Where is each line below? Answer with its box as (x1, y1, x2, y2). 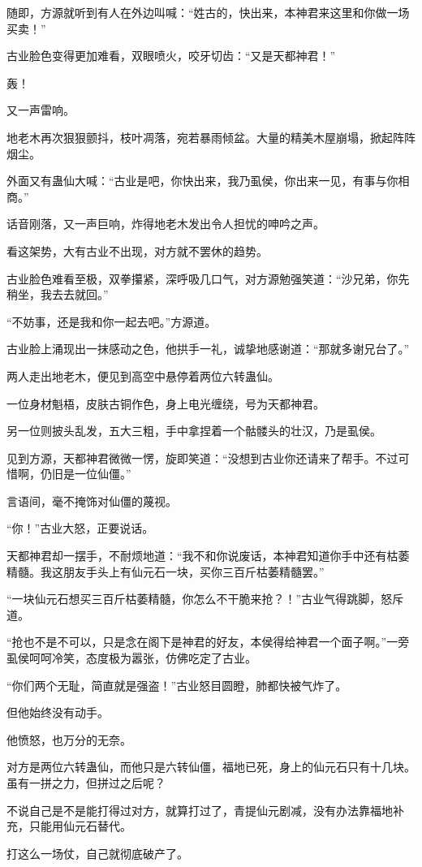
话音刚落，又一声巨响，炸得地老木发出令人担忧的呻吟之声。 (6, 215, 325, 232)
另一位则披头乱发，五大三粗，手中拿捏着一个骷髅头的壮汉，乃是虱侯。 (6, 422, 381, 439)
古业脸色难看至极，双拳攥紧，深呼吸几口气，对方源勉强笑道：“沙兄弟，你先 (6, 270, 410, 287)
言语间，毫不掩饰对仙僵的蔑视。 (6, 492, 177, 509)
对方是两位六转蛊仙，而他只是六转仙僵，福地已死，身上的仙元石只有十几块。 (6, 758, 416, 775)
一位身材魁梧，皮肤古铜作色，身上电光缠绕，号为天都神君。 (6, 395, 325, 412)
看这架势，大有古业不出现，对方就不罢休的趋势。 (6, 242, 268, 259)
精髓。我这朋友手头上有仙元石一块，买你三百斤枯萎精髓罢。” (6, 563, 325, 580)
